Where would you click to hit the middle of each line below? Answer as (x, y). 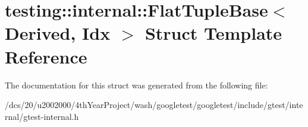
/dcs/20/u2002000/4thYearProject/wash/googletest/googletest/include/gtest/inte (154, 105)
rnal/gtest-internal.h (42, 116)
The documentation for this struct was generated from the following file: (136, 85)
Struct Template (213, 33)
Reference (46, 56)
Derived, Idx (58, 33)
